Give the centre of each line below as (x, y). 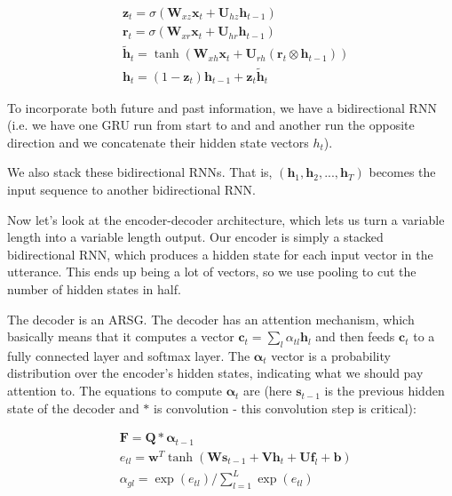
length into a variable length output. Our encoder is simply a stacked (195, 237)
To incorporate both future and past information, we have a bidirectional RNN (222, 107)
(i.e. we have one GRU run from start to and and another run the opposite (211, 125)
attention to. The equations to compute (115, 391)
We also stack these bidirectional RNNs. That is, (140, 172)
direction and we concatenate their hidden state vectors (158, 142)
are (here (268, 391)
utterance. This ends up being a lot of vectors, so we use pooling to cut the (212, 272)
